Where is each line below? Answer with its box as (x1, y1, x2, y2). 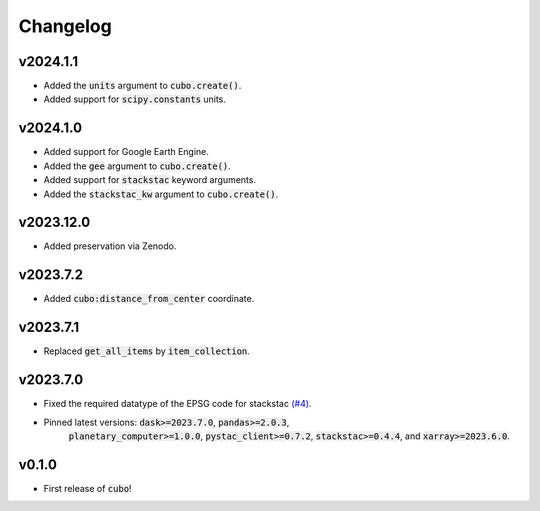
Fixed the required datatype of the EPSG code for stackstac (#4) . (43, 398, 312, 410)
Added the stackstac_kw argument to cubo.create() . (43, 188, 279, 200)
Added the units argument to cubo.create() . (43, 80, 242, 92)
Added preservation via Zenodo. (43, 240, 177, 252)
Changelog (18, 15, 112, 37)
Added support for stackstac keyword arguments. (43, 174, 257, 186)
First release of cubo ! (43, 482, 132, 494)
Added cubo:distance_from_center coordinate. (43, 293, 255, 305)
